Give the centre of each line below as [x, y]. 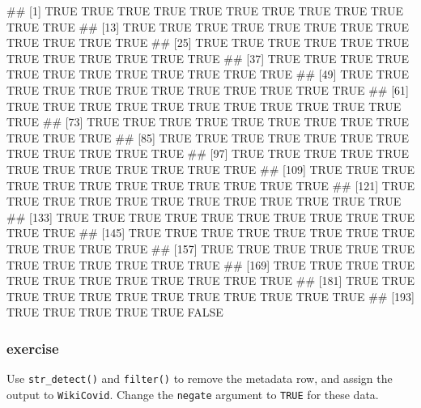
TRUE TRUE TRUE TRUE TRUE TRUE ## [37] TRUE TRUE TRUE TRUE [208, 58]
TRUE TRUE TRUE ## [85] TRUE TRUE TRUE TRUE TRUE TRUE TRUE [208, 137]
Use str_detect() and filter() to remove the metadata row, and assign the [200, 378]
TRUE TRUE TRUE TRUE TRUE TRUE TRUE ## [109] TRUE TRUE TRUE [210, 169]
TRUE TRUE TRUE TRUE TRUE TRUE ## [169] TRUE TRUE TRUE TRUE [210, 264]
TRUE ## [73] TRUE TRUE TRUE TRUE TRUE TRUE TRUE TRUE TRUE [208, 122]
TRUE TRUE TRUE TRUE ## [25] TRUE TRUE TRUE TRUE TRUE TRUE [208, 42]
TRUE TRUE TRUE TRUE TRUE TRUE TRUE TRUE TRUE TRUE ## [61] [208, 89]
